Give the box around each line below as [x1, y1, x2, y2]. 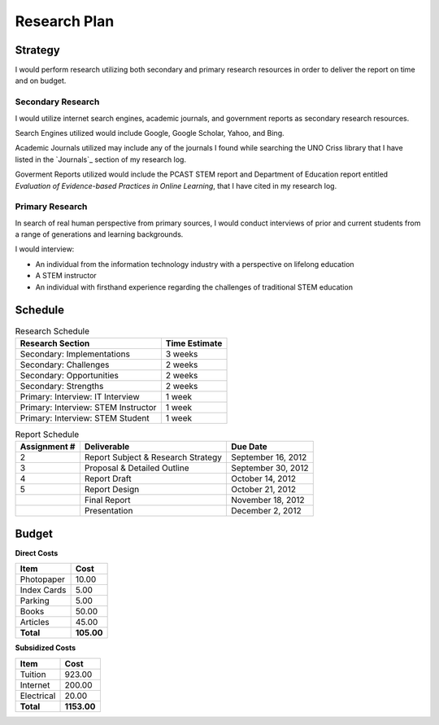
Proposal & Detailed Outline [84, 462, 189, 474]
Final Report [84, 495, 131, 506]
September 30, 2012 [230, 462, 309, 474]
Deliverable [84, 441, 130, 452]
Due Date [230, 441, 267, 452]
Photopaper [20, 574, 65, 585]
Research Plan [15, 12, 115, 30]
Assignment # [20, 441, 76, 452]
